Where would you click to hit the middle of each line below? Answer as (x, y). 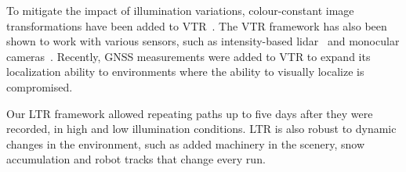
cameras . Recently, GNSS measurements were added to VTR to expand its (188, 56)
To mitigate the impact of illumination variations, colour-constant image (180, 10)
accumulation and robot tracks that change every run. (136, 159)
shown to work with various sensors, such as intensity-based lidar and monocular (203, 41)
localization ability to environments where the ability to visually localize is (185, 72)
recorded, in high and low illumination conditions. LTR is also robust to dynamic (201, 129)
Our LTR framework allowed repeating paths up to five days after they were (190, 113)
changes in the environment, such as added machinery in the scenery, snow (186, 143)
